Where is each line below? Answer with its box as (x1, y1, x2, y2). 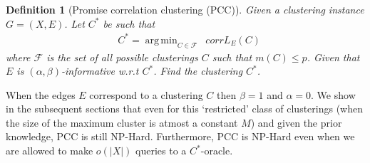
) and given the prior (250, 115, 342, 130)
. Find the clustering (153, 63, 243, 78)
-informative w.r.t (61, 63, 139, 78)
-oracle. (200, 143, 233, 158)
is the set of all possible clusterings (46, 49, 198, 64)
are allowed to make (6, 143, 93, 158)
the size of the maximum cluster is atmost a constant (6, 115, 238, 130)
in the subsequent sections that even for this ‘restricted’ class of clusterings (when (6, 101, 364, 116)
